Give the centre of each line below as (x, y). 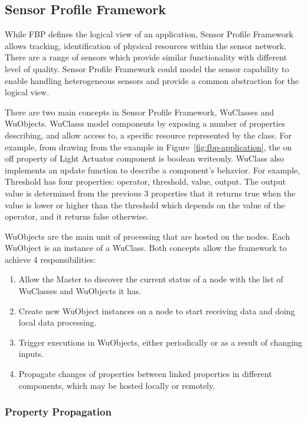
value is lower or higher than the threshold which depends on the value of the (145, 204)
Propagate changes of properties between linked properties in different (145, 374)
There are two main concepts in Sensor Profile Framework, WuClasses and (139, 112)
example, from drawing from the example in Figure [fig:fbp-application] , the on (148, 146)
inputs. (31, 354)
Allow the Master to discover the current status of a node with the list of (151, 279)
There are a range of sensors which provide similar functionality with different (146, 57)
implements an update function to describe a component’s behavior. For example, (152, 170)
